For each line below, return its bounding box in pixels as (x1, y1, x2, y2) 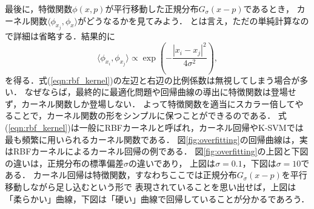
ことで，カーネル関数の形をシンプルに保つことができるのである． (13, 109, 276, 122)
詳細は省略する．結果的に (13, 30, 115, 42)
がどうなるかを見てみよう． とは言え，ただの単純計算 (78, 14, 292, 27)
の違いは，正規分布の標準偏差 (5, 156, 124, 169)
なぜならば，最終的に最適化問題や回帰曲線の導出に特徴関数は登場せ (24, 85, 296, 98)
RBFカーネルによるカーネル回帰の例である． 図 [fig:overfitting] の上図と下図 (13, 145, 309, 158)
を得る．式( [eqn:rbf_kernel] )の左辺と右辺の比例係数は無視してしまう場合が (5, 73, 300, 86)
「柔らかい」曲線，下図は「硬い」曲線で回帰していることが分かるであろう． (5, 192, 310, 205)
